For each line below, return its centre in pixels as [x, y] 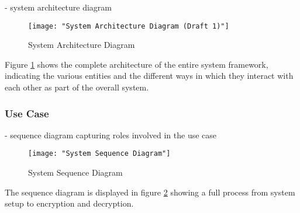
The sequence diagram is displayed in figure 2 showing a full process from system [150, 192]
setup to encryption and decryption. [69, 203]
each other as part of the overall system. [77, 87]
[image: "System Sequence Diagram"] [99, 154]
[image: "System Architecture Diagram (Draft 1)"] [129, 26]
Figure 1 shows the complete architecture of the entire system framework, [137, 64]
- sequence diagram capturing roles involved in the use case [111, 135]
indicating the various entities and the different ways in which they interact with [149, 76]
